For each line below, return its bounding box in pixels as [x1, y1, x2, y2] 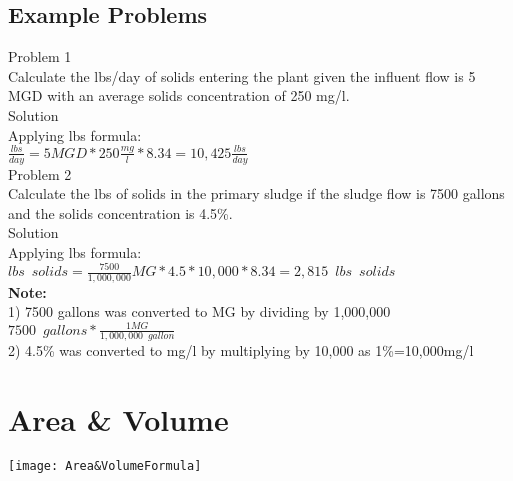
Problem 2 [8, 163, 72, 184]
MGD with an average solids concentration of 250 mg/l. [8, 85, 350, 106]
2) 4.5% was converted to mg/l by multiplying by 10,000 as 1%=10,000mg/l [8, 340, 474, 361]
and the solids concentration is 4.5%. [8, 202, 233, 223]
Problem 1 [8, 46, 72, 67]
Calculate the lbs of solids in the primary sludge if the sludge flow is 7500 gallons [8, 183, 505, 204]
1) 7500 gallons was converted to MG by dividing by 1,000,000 [8, 301, 391, 322]
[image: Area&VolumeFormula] [8, 459, 202, 474]
